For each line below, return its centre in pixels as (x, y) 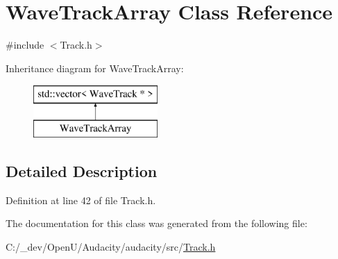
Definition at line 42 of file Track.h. (81, 200)
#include (25, 45)
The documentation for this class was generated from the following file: (157, 223)
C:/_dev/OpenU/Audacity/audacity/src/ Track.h (111, 246)
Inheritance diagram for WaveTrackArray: (95, 68)
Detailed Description (82, 170)
